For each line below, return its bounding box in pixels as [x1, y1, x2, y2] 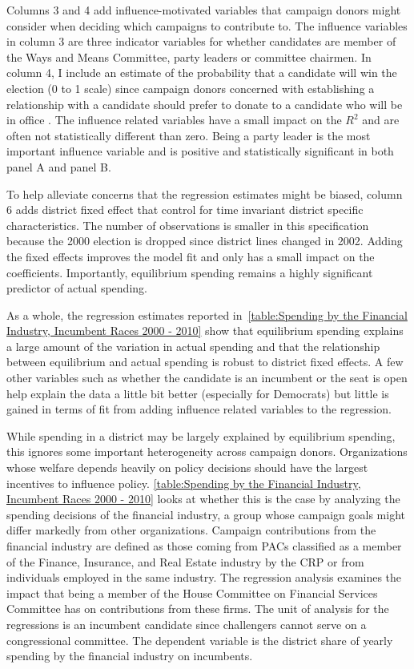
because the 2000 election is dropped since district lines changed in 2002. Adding [6, 232, 403, 249]
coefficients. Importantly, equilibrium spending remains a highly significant [6, 264, 373, 280]
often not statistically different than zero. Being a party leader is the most [6, 127, 371, 143]
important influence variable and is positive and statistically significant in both [6, 143, 394, 159]
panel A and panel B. [6, 158, 111, 175]
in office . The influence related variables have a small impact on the [6, 111, 342, 128]
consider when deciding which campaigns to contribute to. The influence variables [6, 17, 408, 34]
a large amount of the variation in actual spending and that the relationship [6, 337, 380, 354]
